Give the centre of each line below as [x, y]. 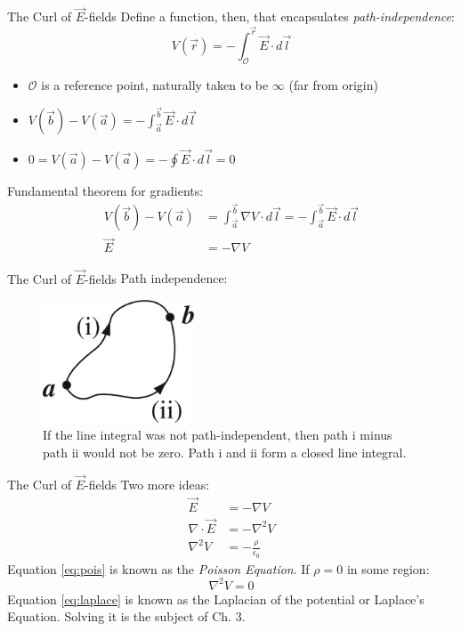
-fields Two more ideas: [147, 484]
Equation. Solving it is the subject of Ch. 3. [126, 616]
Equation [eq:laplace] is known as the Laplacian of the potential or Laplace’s [216, 599]
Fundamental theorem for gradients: [105, 190]
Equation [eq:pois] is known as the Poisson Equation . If [158, 568]
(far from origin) [333, 84]
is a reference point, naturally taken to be [155, 84]
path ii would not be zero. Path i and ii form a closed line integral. [225, 453]
